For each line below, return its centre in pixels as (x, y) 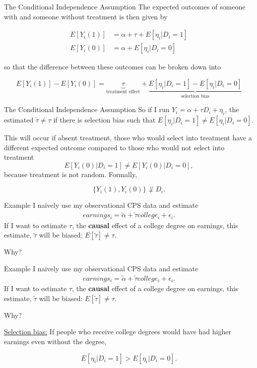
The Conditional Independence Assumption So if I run (87, 109)
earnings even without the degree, (55, 341)
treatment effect (123, 92)
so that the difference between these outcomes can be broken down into (112, 67)
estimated (19, 120)
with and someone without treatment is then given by (86, 16)
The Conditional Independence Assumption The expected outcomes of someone (125, 6)
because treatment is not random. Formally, (71, 174)
